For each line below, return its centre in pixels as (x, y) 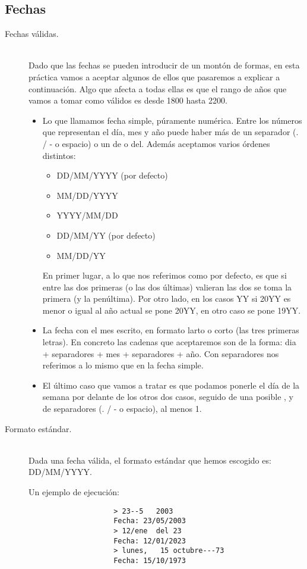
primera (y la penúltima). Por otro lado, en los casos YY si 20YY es (167, 298)
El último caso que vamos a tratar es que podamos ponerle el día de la (171, 385)
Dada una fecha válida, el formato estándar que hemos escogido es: (150, 460)
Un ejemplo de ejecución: (74, 492)
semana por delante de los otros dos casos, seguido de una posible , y (168, 397)
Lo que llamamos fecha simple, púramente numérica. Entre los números (172, 120)
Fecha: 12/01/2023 (150, 541)
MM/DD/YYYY (87, 195)
